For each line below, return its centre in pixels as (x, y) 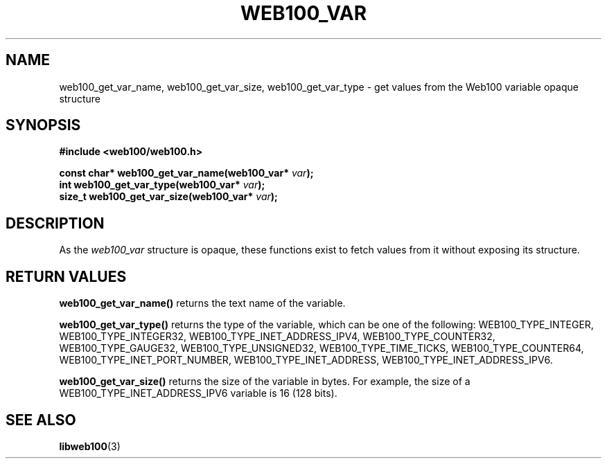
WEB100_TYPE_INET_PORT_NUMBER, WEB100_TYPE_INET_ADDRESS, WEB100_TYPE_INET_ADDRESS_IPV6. (306, 360)
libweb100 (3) (90, 446)
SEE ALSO (41, 420)
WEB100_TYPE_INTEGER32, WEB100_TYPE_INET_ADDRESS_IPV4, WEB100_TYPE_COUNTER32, (277, 337)
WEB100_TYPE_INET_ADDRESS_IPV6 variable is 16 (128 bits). (198, 393)
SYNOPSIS (43, 125)
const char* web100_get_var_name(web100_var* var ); (186, 173)
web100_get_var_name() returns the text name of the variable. (202, 303)
